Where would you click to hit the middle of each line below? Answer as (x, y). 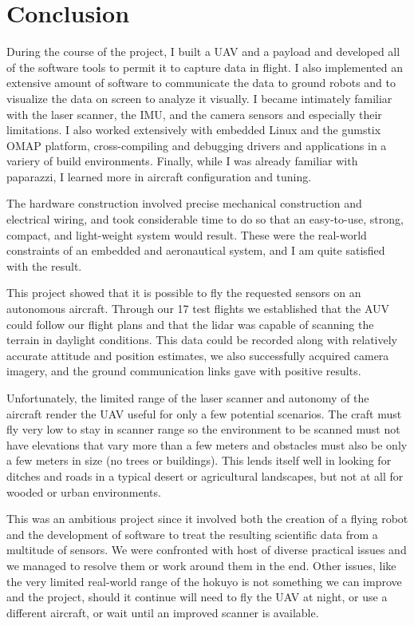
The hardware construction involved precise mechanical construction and (184, 203)
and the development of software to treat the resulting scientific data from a (192, 534)
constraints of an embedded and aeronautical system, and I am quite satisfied (196, 250)
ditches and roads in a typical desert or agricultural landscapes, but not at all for (205, 475)
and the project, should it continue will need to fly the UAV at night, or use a (197, 597)
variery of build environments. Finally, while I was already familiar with (182, 161)
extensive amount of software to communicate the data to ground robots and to (201, 83)
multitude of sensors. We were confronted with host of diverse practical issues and (207, 550)
